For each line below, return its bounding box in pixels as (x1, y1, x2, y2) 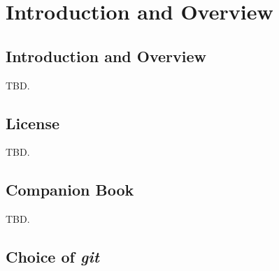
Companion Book (6, 179, 134, 200)
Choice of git (6, 246, 99, 268)
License (6, 112, 60, 133)
